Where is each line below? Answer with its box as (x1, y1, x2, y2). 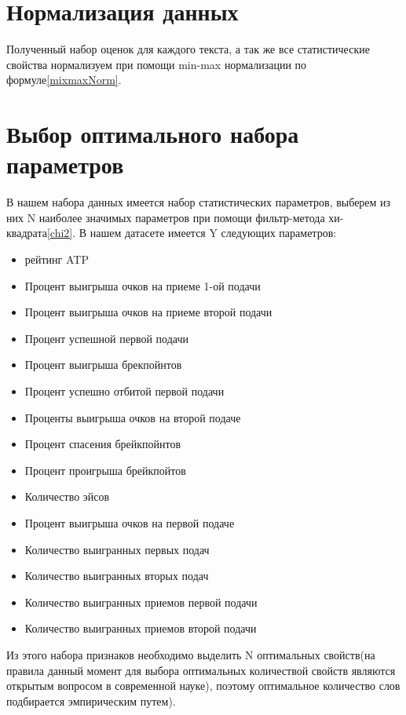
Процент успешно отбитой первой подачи (24, 382, 225, 399)
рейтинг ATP (24, 251, 89, 267)
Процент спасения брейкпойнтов (24, 436, 181, 452)
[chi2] (46, 224, 73, 241)
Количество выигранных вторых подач (24, 567, 209, 584)
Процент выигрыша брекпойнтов (24, 356, 182, 373)
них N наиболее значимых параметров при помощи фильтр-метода (6, 209, 325, 225)
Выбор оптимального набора (6, 118, 299, 150)
